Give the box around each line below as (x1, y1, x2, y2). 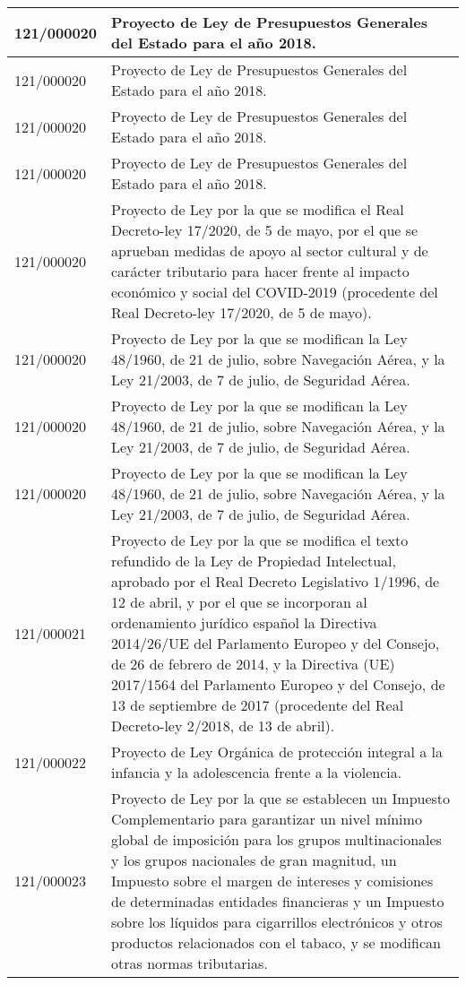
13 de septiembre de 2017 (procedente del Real (111, 695, 404, 715)
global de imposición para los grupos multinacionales (111, 829, 442, 850)
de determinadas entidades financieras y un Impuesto (111, 891, 444, 912)
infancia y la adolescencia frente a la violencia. (111, 762, 402, 782)
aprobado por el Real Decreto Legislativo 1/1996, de (111, 571, 440, 592)
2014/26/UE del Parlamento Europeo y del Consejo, (111, 633, 440, 653)
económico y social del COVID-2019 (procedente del (111, 281, 438, 302)
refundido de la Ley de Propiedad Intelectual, (111, 550, 396, 571)
